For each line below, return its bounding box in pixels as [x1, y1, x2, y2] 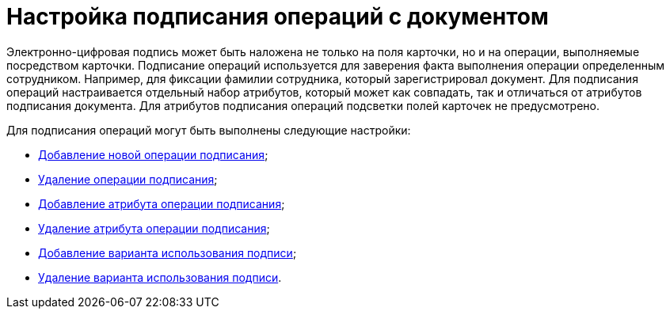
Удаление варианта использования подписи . [38, 270, 282, 284]
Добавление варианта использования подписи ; [38, 245, 297, 260]
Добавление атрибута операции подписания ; [38, 196, 285, 211]
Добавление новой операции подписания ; [38, 147, 268, 161]
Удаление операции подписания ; [38, 172, 218, 186]
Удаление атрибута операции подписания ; [38, 221, 270, 235]
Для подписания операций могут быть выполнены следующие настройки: [6, 123, 411, 137]
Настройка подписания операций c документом [6, 3, 549, 30]
